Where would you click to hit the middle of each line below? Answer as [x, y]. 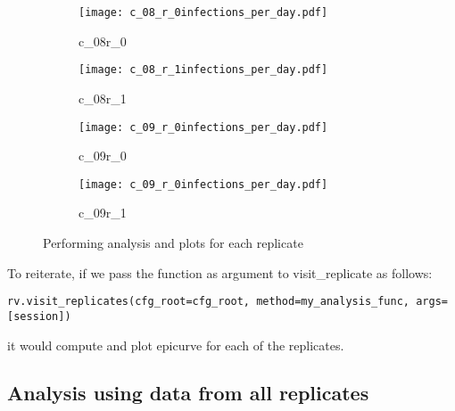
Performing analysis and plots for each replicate [173, 242]
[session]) [39, 316]
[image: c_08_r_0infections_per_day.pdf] [203, 12]
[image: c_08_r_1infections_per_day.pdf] [203, 70]
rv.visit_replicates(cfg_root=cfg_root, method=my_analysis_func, [209, 302]
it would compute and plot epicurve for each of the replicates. [176, 345]
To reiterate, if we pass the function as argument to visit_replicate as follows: [220, 272]
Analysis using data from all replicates [188, 393]
